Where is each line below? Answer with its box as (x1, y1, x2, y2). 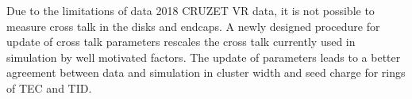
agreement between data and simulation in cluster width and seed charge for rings (6, 64, 406, 81)
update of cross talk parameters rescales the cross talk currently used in (6, 33, 356, 50)
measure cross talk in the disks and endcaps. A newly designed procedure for (6, 17, 380, 34)
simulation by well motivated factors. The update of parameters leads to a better (6, 48, 401, 65)
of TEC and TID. (6, 79, 92, 96)
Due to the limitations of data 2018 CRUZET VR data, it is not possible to (6, 2, 375, 18)
